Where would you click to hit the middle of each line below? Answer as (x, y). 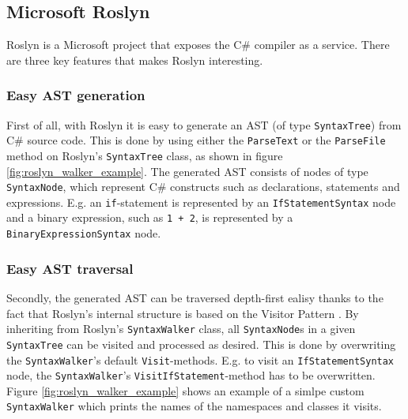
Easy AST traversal (70, 268)
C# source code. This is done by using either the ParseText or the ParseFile (196, 140)
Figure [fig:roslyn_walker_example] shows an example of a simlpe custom (185, 390)
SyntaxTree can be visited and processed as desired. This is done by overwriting (201, 344)
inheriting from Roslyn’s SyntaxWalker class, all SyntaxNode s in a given (181, 329)
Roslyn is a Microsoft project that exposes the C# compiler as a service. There (198, 45)
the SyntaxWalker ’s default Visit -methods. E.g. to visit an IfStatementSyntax (200, 359)
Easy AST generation (76, 95)
